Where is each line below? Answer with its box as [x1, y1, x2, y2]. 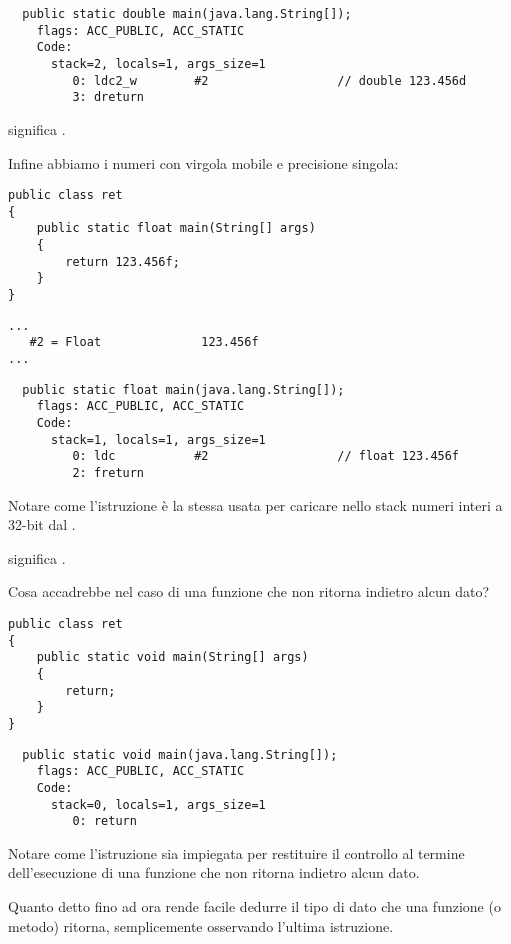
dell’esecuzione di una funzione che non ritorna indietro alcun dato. [8, 862, 420, 883]
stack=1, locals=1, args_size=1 [50, 432, 266, 447]
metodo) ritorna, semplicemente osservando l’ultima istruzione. [8, 915, 394, 936]
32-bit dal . [8, 514, 76, 535]
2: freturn [72, 465, 145, 480]
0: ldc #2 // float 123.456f [72, 449, 460, 464]
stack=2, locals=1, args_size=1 [50, 56, 266, 71]
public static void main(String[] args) [36, 650, 309, 665]
